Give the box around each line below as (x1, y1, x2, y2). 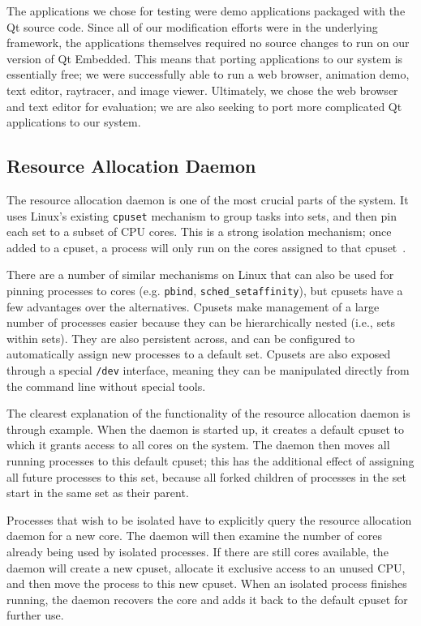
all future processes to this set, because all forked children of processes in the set (6, 468, 406, 485)
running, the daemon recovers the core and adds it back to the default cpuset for (6, 590, 408, 607)
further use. (6, 607, 64, 624)
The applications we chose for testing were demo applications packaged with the (6, 2, 406, 19)
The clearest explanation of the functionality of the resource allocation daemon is (6, 405, 410, 422)
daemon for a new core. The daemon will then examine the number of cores (6, 527, 382, 544)
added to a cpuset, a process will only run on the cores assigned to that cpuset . (6, 238, 406, 255)
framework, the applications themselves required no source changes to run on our (6, 34, 410, 51)
